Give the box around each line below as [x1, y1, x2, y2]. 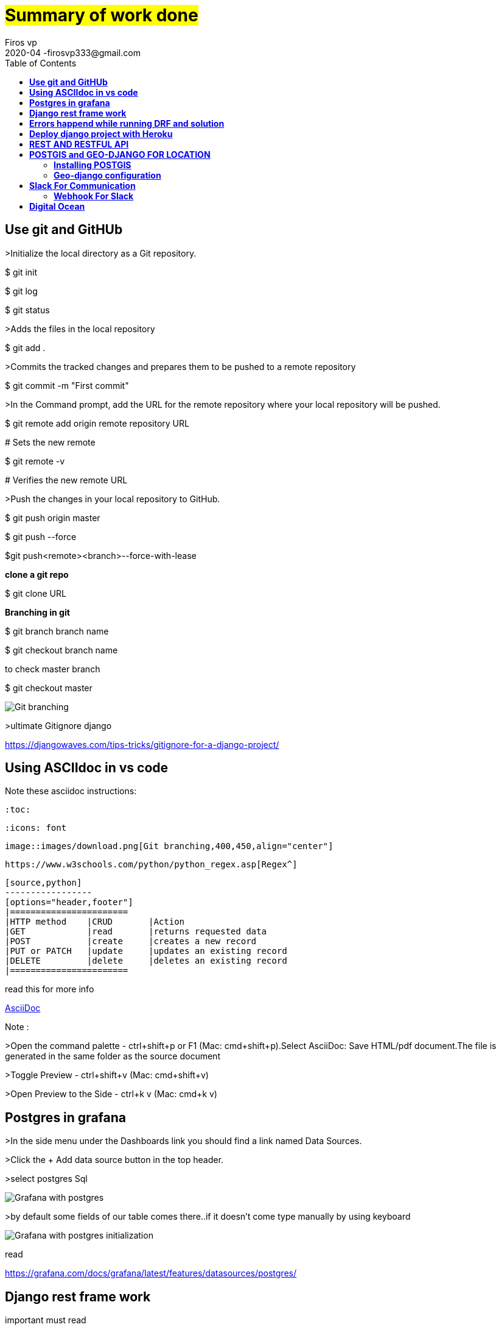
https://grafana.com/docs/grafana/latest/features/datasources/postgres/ [5, 1268, 297, 1279]
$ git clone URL [5, 588, 66, 599]
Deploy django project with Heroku [29, 128, 173, 139]
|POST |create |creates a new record [5, 936, 257, 947]
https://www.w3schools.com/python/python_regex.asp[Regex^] [5, 859, 298, 870]
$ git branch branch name [5, 625, 109, 636]
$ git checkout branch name [5, 644, 118, 655]
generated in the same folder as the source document [5, 1051, 220, 1062]
